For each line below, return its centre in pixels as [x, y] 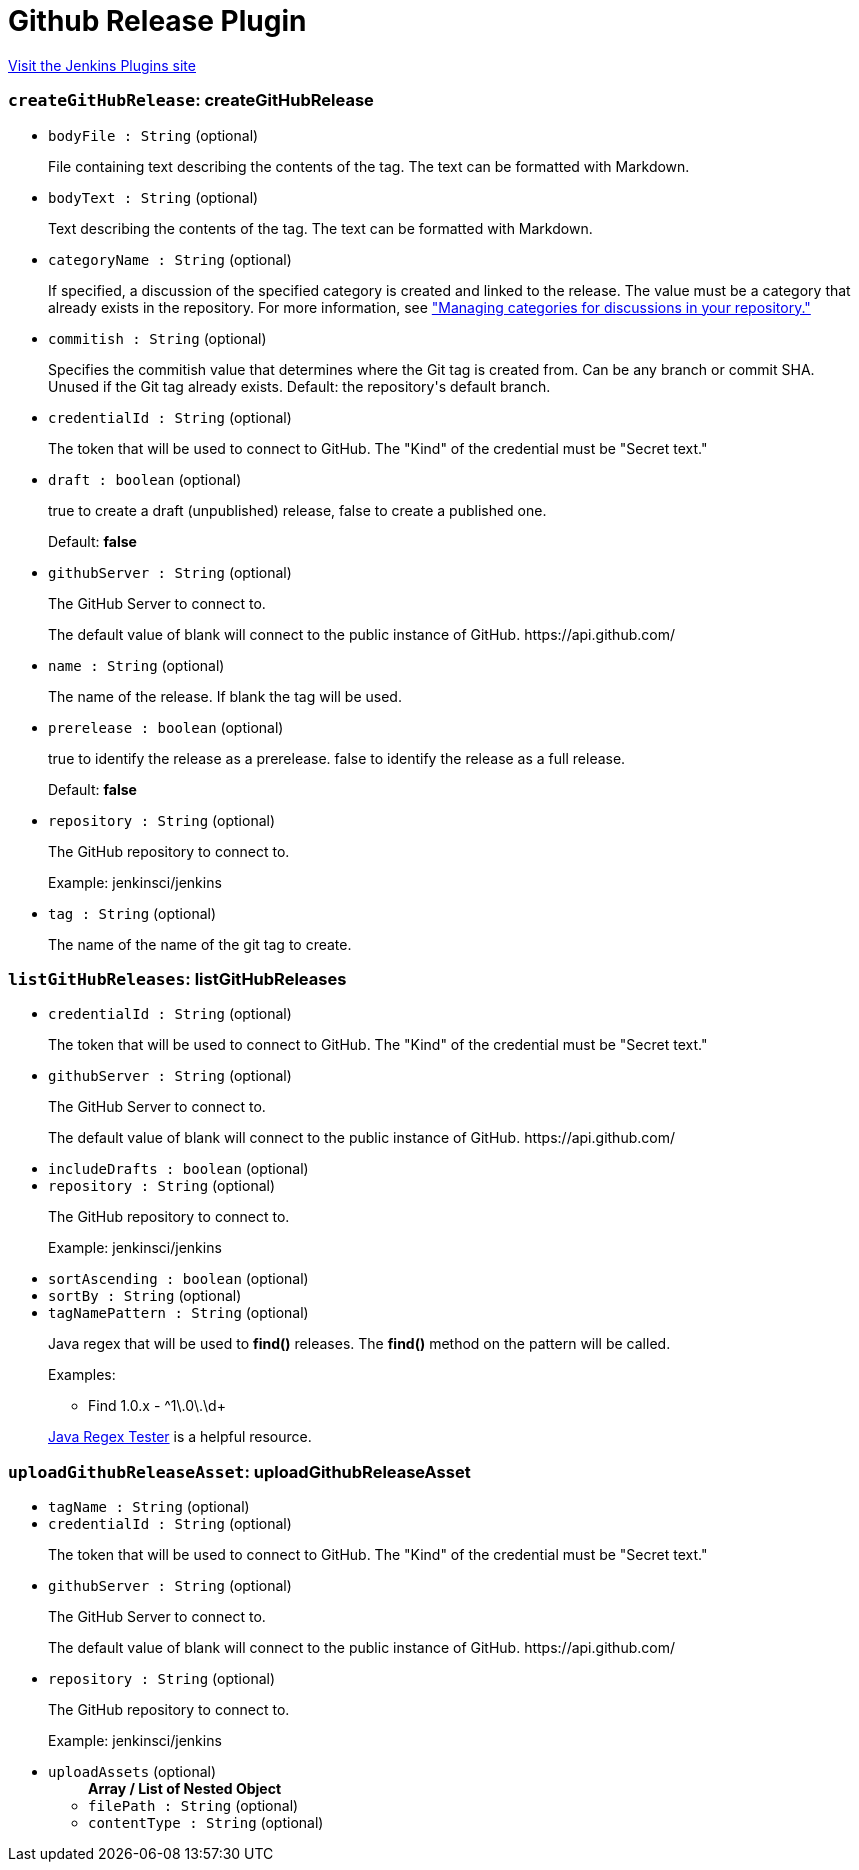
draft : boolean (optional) [145, 479]
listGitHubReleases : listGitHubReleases [177, 978]
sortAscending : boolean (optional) [178, 1279]
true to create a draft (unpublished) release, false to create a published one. [297, 510]
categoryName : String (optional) [170, 259]
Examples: [82, 1375]
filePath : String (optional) [193, 1805]
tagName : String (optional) [149, 1506]
